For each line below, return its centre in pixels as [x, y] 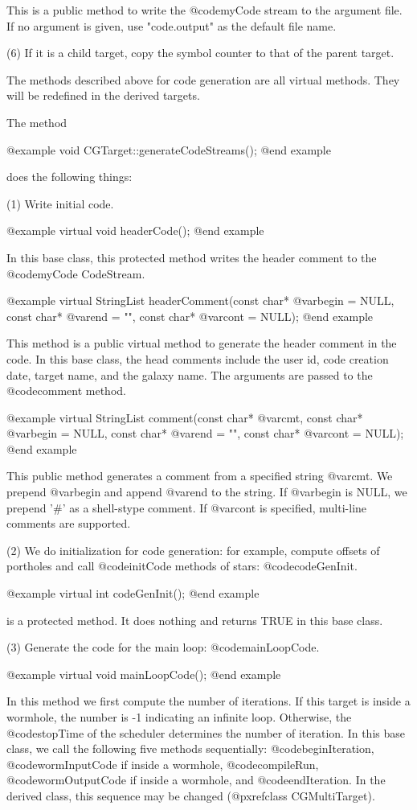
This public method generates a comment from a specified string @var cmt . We [200, 476]
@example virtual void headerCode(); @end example [135, 230]
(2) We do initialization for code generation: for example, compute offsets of [193, 550]
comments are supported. [69, 523]
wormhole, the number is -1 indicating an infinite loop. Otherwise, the [179, 717]
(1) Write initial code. [60, 203]
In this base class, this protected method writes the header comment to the [192, 257]
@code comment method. [66, 391]
